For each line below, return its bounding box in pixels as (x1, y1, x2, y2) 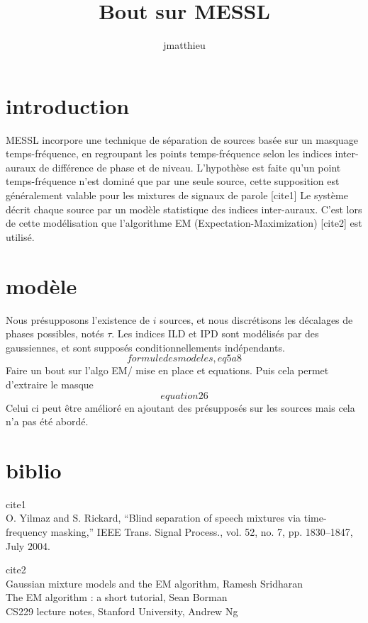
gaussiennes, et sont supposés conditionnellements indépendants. (6, 339, 285, 354)
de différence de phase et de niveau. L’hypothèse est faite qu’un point (39, 159, 341, 174)
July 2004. (6, 538, 50, 553)
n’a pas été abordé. (6, 414, 89, 429)
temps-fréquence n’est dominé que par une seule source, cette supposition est (6, 174, 340, 189)
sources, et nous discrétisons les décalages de (160, 312, 353, 327)
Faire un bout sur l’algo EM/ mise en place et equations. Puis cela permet (6, 363, 329, 378)
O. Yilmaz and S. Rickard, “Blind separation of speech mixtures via (6, 510, 301, 525)
